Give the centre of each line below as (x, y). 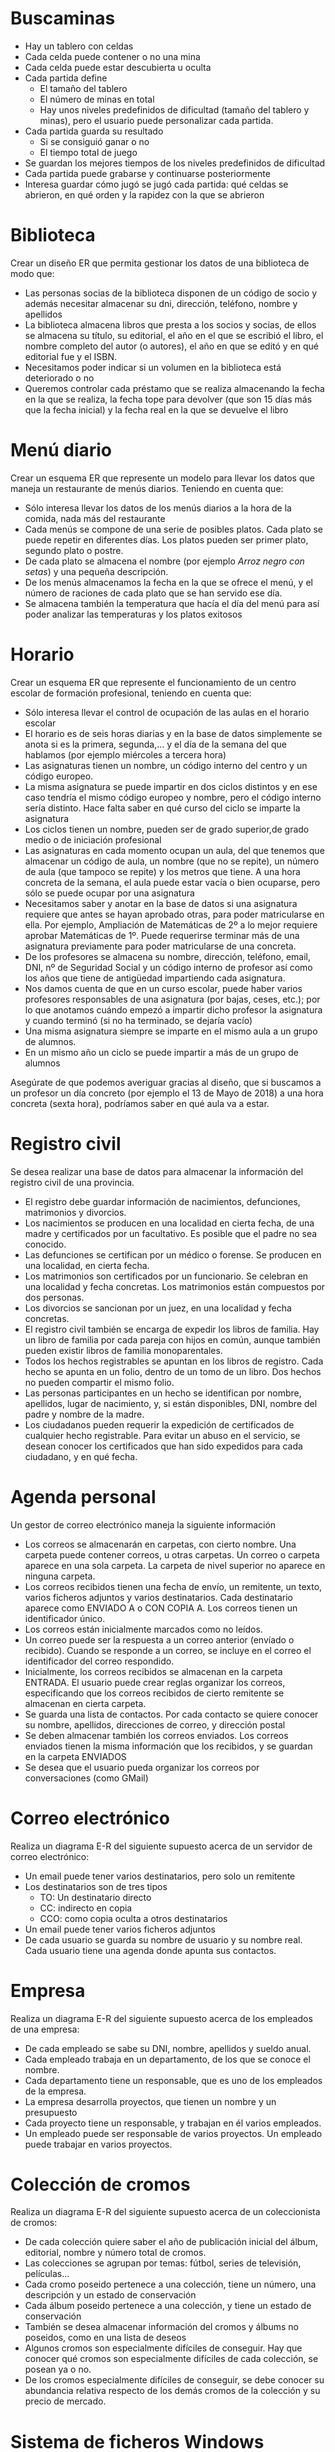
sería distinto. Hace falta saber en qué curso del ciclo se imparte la (162, 808)
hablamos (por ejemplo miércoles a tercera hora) (125, 754)
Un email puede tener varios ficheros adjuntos (120, 1929)
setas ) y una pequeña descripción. (96, 571)
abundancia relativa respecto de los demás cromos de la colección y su (172, 2391)
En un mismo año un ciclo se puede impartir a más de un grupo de (161, 1052)
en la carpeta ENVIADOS (75, 1756)
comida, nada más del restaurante (95, 518)
